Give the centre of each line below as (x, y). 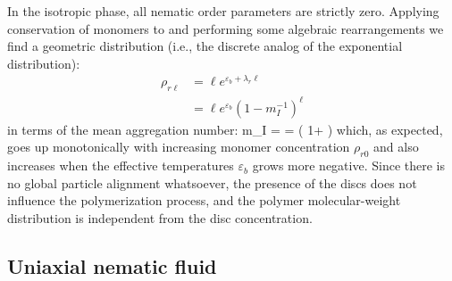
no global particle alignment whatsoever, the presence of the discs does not (212, 182)
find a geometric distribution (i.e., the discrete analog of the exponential (205, 46)
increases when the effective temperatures (121, 165)
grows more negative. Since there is (348, 165)
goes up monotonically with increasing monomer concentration (179, 147)
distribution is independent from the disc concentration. (160, 217)
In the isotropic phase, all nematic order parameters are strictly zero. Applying (223, 11)
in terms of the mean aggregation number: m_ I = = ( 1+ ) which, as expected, (225, 129)
